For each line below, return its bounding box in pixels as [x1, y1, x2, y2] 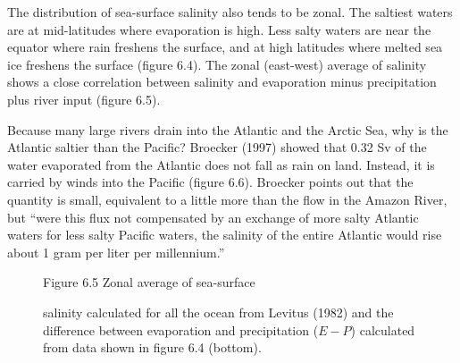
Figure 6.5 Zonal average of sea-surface [43, 273, 255, 291]
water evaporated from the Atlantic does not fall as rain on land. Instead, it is [7, 155, 435, 173]
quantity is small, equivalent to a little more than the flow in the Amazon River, [7, 190, 447, 208]
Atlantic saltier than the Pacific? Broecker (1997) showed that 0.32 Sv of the [7, 138, 427, 156]
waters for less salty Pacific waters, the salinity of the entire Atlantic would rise [7, 225, 442, 244]
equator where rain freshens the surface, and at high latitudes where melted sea [7, 38, 443, 56]
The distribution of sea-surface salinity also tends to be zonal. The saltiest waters [7, 3, 453, 21]
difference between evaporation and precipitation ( [43, 320, 319, 339]
